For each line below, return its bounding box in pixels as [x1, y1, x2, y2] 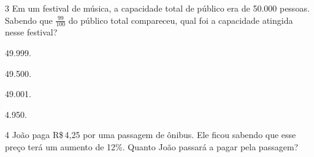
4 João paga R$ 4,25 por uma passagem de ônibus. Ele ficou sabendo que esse [5, 128, 296, 141]
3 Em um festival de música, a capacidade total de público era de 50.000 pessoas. [5, 2, 310, 14]
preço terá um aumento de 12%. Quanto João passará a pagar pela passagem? [5, 140, 299, 153]
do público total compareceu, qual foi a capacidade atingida [68, 13, 293, 26]
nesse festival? [5, 26, 58, 38]
